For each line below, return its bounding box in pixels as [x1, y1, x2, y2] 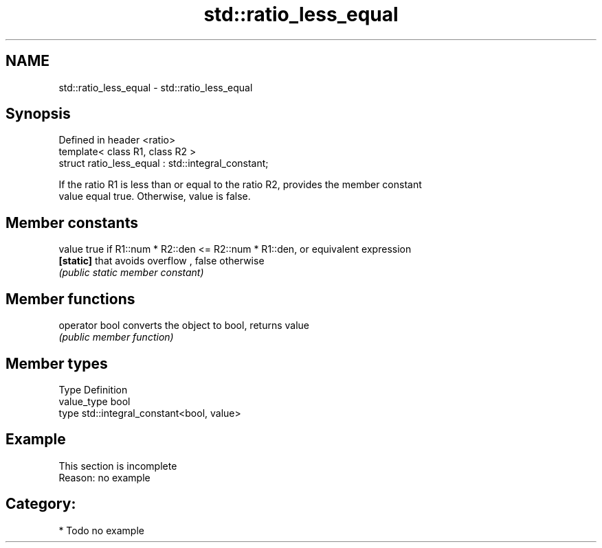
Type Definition [58, 383, 128, 396]
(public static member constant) [58, 266, 204, 279]
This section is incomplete [58, 459, 177, 472]
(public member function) [58, 331, 174, 343]
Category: [5, 495, 76, 513]
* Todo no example [58, 524, 144, 536]
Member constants [5, 214, 138, 231]
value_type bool [58, 395, 131, 407]
